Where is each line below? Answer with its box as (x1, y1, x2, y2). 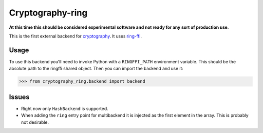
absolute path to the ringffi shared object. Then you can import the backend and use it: (9, 66, 184, 72)
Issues (9, 93, 30, 101)
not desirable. (21, 119, 49, 125)
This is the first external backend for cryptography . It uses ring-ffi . (9, 33, 142, 39)
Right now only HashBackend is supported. (21, 105, 108, 112)
